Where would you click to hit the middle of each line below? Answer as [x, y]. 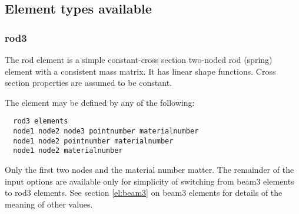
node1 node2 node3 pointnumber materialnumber [106, 131]
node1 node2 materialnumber [68, 151]
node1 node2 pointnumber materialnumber [93, 141]
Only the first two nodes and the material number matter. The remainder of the [149, 169]
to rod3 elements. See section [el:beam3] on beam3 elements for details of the [144, 193]
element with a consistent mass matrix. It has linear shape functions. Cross [140, 71]
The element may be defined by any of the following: [100, 102]
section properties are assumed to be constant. [88, 83]
